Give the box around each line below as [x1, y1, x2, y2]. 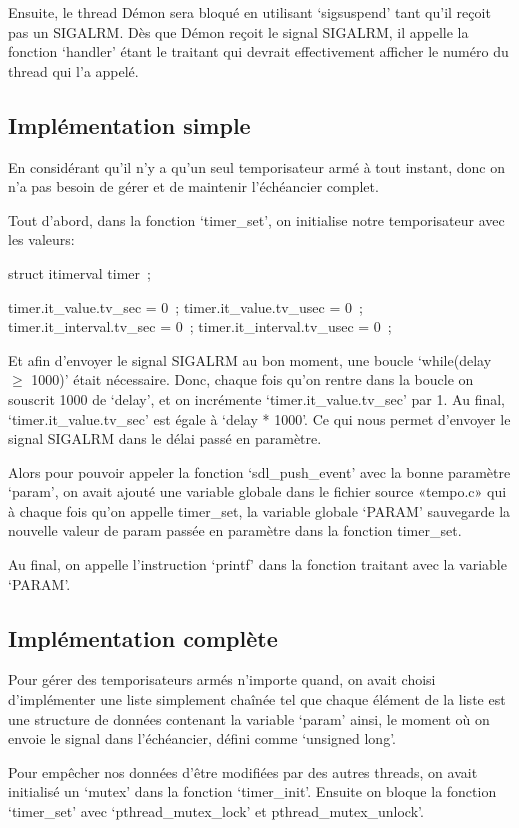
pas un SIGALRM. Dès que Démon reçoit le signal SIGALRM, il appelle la [8, 21, 469, 42]
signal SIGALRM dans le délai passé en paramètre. [8, 428, 322, 449]
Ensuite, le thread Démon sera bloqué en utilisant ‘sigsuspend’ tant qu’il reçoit [8, 2, 491, 22]
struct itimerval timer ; [8, 262, 151, 283]
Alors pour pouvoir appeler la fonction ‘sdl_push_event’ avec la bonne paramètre [8, 461, 511, 482]
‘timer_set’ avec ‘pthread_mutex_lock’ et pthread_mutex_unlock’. [8, 801, 424, 822]
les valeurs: [8, 229, 75, 250]
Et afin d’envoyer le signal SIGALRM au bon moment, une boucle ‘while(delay [8, 349, 492, 370]
